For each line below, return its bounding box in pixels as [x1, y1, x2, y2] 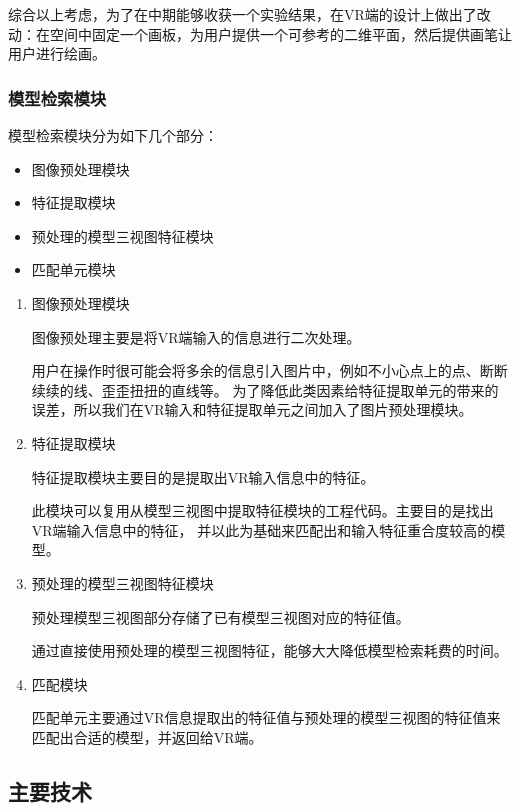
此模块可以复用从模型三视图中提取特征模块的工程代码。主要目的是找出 [31, 500, 494, 521]
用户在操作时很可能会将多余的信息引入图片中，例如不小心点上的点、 [31, 360, 480, 381]
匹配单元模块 [31, 259, 116, 280]
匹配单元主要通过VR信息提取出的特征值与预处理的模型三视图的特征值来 [31, 707, 501, 728]
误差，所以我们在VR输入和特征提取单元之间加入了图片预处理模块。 [31, 399, 473, 420]
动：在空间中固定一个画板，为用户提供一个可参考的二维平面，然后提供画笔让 [8, 23, 512, 44]
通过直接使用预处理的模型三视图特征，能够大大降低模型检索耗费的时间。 [31, 640, 508, 661]
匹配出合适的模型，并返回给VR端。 [31, 726, 263, 747]
